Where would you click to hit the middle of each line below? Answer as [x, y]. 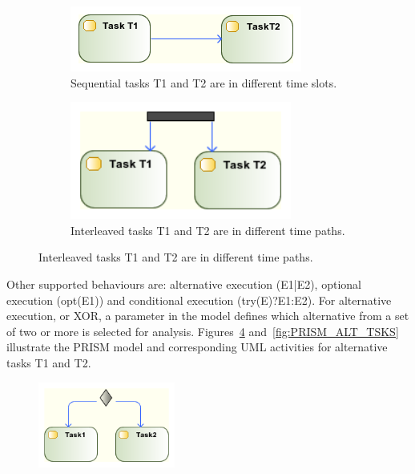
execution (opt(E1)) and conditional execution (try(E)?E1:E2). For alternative [199, 300]
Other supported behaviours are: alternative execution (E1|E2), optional [184, 284]
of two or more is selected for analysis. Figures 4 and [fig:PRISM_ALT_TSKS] [203, 331]
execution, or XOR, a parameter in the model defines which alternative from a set [208, 316]
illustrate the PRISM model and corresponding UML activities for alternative [197, 347]
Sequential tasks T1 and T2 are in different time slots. [204, 82]
